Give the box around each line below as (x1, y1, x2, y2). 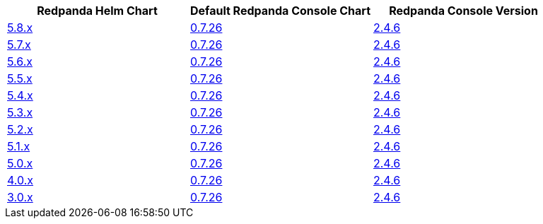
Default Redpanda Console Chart (190, 4, 371, 18)
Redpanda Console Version (389, 4, 538, 18)
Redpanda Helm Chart (37, 4, 158, 18)
